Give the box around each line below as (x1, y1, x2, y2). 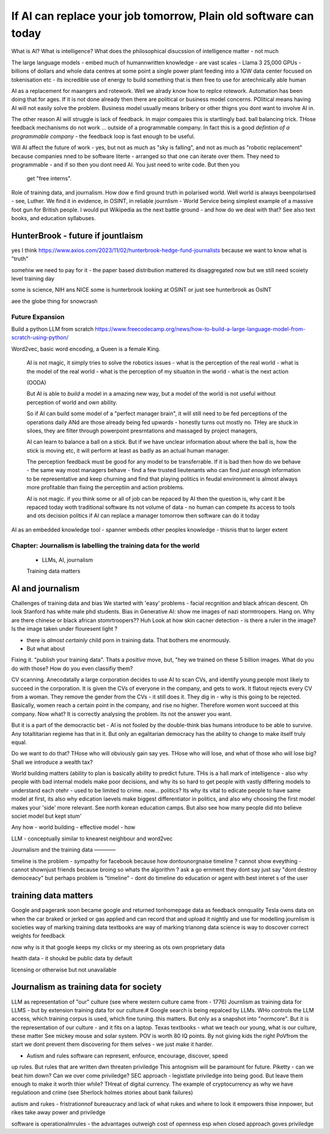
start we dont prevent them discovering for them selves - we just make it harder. (11, 1040, 213, 1048)
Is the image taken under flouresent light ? (11, 625, 118, 632)
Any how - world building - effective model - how (11, 823, 136, 831)
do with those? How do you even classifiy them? (11, 664, 133, 672)
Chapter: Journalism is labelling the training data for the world (11, 541, 200, 550)
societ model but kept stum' (11, 812, 82, 820)
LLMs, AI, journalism (42, 556, 94, 563)
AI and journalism (11, 583, 79, 593)
